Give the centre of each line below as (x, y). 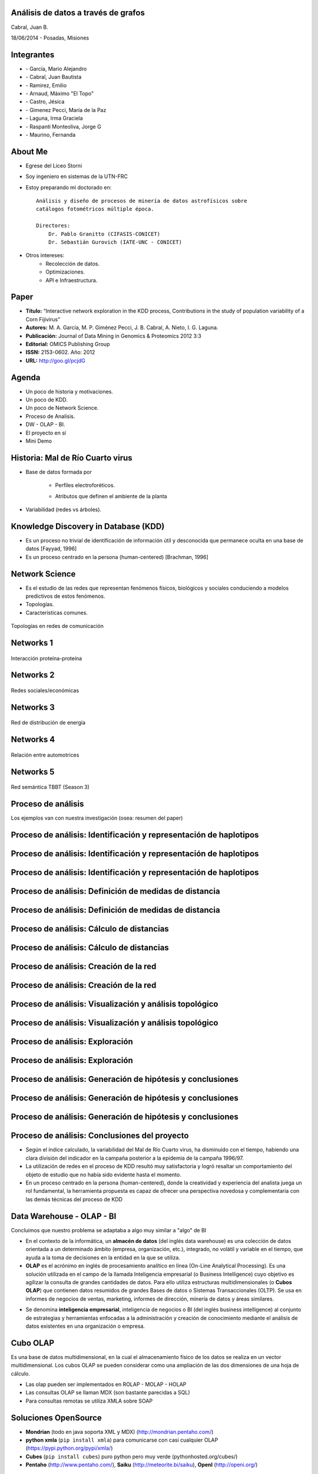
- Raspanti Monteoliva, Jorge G (63, 126)
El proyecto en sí (46, 433)
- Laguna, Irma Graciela (54, 119)
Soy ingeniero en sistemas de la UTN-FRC (77, 176)
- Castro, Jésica (45, 102)
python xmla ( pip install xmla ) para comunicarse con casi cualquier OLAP (122, 1440)
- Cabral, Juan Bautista (54, 77)
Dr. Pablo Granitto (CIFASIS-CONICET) (104, 234)
